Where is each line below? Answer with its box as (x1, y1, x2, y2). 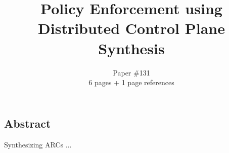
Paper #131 (113, 67, 150, 78)
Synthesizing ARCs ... (4, 139, 72, 149)
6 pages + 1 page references (88, 77, 174, 88)
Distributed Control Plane (38, 18, 225, 39)
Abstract (4, 115, 51, 131)
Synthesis (98, 37, 165, 58)
